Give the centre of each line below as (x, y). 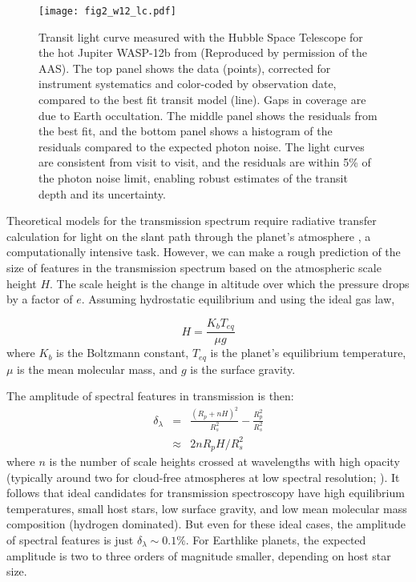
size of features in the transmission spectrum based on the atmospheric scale (194, 267)
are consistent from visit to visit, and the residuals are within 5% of (205, 162)
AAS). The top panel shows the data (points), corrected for (185, 68)
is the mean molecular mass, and (97, 369)
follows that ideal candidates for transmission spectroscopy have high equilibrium (206, 493)
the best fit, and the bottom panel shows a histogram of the (186, 131)
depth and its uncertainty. (102, 193)
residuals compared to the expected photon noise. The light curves (202, 146)
